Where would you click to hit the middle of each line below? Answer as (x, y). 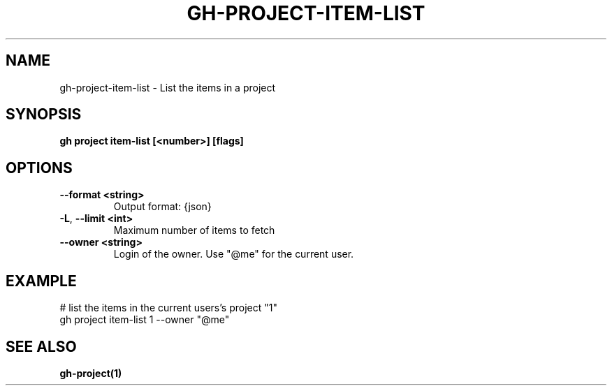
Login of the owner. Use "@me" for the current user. (234, 254)
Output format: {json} (162, 207)
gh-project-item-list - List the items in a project (168, 87)
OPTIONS (39, 168)
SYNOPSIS (44, 115)
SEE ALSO (41, 346)
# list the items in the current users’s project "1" (168, 308)
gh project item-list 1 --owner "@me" (145, 320)
